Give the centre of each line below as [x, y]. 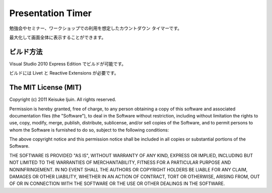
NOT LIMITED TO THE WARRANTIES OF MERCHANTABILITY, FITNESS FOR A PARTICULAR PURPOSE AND [120, 163]
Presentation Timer [50, 13]
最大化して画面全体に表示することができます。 [58, 37]
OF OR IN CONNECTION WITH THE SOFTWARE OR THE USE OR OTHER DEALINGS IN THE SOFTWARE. [117, 183]
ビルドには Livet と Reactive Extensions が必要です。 [64, 73]
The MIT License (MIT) [46, 87]
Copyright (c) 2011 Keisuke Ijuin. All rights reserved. [63, 100]
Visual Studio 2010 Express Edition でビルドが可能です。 [67, 63]
